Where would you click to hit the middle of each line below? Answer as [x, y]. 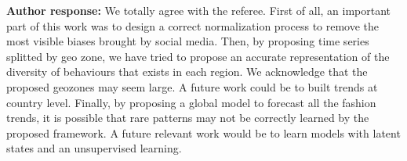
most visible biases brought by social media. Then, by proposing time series [188, 41]
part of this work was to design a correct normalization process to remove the [193, 25]
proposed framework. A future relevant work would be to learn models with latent [203, 132]
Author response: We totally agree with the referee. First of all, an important [199, 10]
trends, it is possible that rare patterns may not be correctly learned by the [188, 118]
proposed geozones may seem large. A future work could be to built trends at [192, 86]
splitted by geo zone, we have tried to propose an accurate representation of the [198, 56]
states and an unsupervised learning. [94, 148]
